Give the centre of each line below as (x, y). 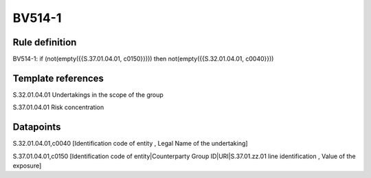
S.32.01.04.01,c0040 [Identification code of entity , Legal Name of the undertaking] (130, 144)
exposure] (27, 166)
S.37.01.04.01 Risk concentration (58, 107)
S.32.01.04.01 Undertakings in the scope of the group (88, 94)
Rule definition (45, 42)
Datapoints (37, 127)
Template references (58, 78)
